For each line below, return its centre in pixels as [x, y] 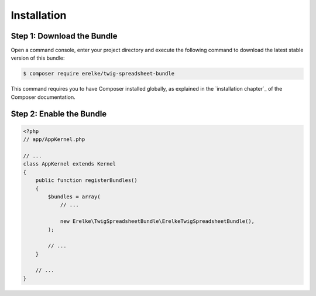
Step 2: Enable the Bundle [59, 114]
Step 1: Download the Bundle [64, 36]
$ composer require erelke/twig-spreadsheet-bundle [99, 74]
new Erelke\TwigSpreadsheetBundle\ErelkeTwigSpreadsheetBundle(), [157, 221]
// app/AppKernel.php [54, 140]
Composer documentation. [43, 97]
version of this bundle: [38, 58]
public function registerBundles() [86, 180]
